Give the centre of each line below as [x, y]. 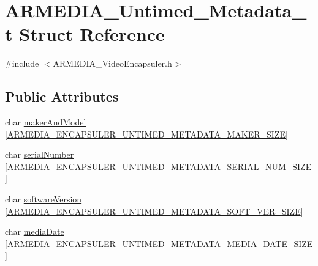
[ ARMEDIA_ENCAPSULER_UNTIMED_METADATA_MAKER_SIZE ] [146, 134]
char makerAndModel [46, 122]
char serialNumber [40, 154]
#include [22, 63]
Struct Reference [92, 34]
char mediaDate [35, 231]
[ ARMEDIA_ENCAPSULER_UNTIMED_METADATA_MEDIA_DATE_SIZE [159, 243]
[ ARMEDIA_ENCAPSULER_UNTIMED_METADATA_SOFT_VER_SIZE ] [154, 211]
